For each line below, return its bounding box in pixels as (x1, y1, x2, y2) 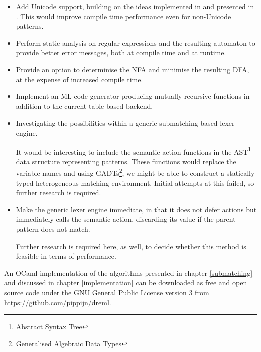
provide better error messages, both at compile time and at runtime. (16, 47, 226, 58)
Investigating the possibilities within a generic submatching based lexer (16, 118, 235, 128)
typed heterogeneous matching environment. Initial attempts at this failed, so (16, 177, 254, 188)
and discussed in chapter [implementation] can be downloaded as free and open (4, 277, 247, 288)
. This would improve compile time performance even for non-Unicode (16, 11, 231, 21)
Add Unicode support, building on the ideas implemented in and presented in (16, 1, 254, 11)
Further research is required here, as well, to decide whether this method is (16, 241, 246, 251)
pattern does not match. (16, 224, 90, 234)
